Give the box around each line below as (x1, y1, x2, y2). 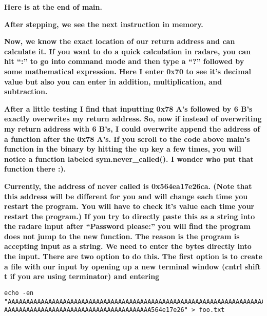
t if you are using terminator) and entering (4, 271, 160, 282)
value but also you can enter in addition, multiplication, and (4, 76, 222, 87)
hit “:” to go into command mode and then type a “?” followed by (4, 56, 244, 67)
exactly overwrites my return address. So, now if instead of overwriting (4, 113, 262, 124)
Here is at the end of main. (4, 2, 103, 12)
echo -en (4, 289, 34, 297)
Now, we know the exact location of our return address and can (4, 36, 235, 47)
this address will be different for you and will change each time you (4, 191, 248, 201)
